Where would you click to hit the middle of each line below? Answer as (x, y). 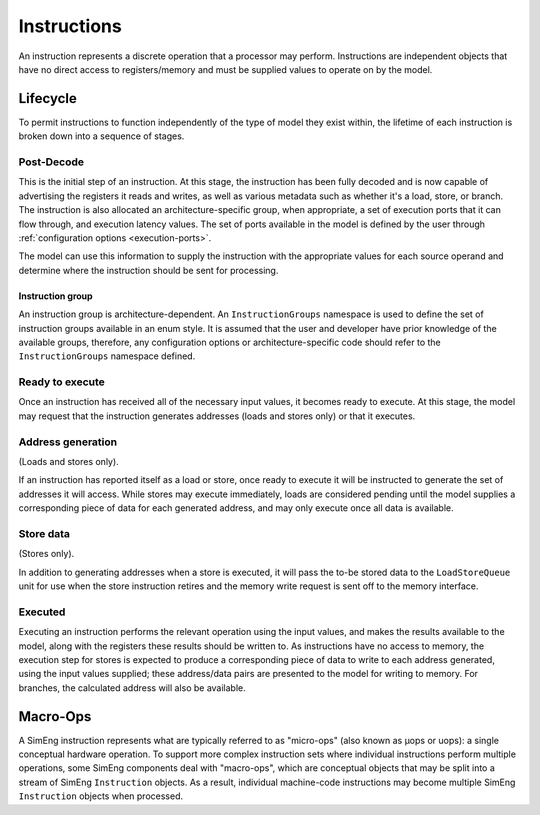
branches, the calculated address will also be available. (132, 687)
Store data (44, 533)
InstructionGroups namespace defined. (107, 356)
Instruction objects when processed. (101, 796)
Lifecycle (47, 98)
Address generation (68, 442)
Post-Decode (51, 162)
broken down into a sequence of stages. (101, 136)
